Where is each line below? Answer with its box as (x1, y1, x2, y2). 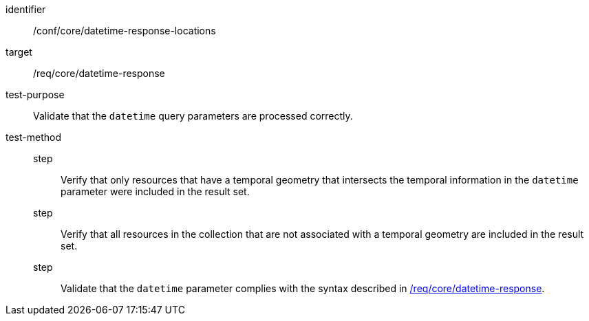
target (6, 46, 32, 58)
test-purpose (6, 89, 65, 100)
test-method (6, 131, 61, 143)
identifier (6, 3, 46, 15)
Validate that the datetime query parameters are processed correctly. (33, 110, 353, 122)
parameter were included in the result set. (61, 186, 250, 197)
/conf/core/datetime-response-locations (33, 25, 216, 36)
